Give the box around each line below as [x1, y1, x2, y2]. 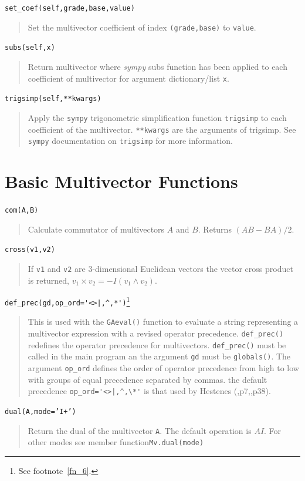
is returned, [28, 274, 69, 286]
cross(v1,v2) [5, 245, 55, 254]
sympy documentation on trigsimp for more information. [28, 134, 233, 147]
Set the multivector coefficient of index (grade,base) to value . [28, 21, 256, 33]
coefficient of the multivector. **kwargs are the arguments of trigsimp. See [28, 123, 296, 135]
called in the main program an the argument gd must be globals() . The [28, 350, 291, 362]
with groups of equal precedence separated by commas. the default [28, 373, 267, 385]
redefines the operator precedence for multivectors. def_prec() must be [28, 338, 286, 351]
